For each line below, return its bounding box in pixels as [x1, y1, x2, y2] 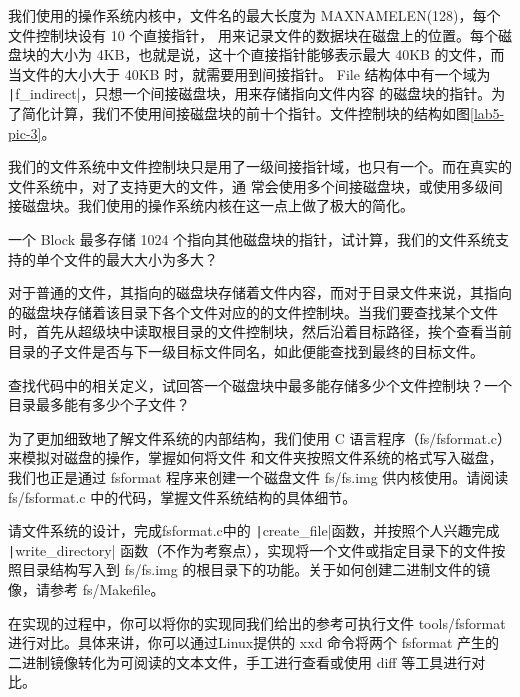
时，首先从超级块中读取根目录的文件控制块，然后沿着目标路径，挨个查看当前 [8, 321, 512, 342]
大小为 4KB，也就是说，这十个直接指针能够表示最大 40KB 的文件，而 [49, 44, 505, 65]
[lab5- [470, 103, 505, 124]
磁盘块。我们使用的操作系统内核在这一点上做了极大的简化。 [21, 195, 414, 216]
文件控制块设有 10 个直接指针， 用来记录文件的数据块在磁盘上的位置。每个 [8, 24, 498, 45]
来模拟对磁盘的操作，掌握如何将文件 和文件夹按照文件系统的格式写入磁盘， [8, 447, 503, 468]
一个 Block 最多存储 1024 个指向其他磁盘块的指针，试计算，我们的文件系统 [8, 229, 496, 249]
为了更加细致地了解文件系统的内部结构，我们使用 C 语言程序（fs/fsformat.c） [8, 427, 512, 448]
